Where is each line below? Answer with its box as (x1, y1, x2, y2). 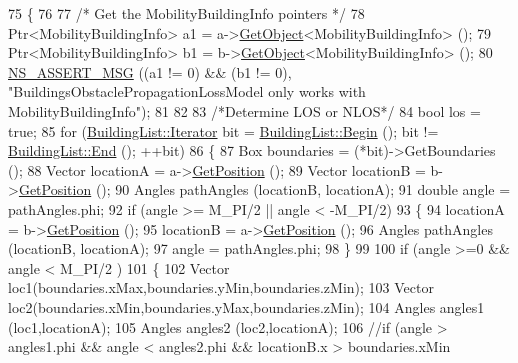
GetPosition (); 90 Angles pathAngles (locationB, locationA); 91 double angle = (18, 179, 511, 200)
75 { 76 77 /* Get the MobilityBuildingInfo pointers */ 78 (8, 3, 365, 23)
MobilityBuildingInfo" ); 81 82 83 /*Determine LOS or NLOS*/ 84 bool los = (8, 100, 481, 121)
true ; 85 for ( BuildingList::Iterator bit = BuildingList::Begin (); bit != (8, 120, 439, 141)
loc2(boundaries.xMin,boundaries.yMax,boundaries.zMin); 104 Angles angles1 (8, 296, 485, 317)
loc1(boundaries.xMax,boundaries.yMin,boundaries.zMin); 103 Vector (8, 277, 434, 298)
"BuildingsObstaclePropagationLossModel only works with (8, 81, 366, 102)
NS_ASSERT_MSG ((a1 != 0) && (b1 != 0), (8, 61, 292, 82)
